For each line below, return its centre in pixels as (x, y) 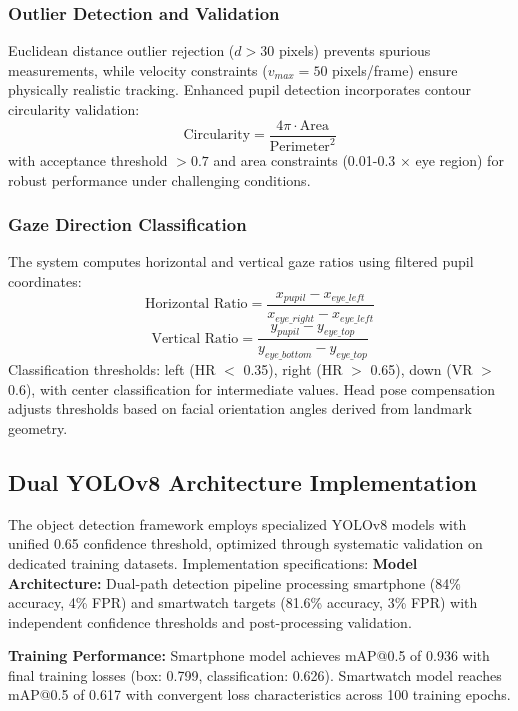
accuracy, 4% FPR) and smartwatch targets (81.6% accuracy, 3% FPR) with (243, 602)
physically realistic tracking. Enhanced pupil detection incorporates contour (240, 89)
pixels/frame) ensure (395, 69)
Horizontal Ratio (196, 304)
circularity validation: (74, 109)
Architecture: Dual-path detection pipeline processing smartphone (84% (234, 582)
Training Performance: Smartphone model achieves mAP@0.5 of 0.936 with (249, 655)
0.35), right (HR (293, 369)
